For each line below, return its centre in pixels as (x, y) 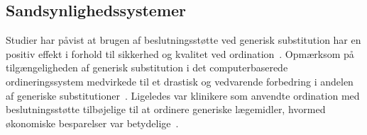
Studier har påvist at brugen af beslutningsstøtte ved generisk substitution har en (183, 40)
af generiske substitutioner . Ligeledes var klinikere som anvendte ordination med (183, 95)
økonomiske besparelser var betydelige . (92, 123)
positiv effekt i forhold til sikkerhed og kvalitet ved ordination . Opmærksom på (180, 53)
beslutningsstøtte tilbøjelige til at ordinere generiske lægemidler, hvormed (166, 109)
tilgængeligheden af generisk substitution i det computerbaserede (147, 67)
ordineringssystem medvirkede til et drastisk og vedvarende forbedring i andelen (180, 81)
